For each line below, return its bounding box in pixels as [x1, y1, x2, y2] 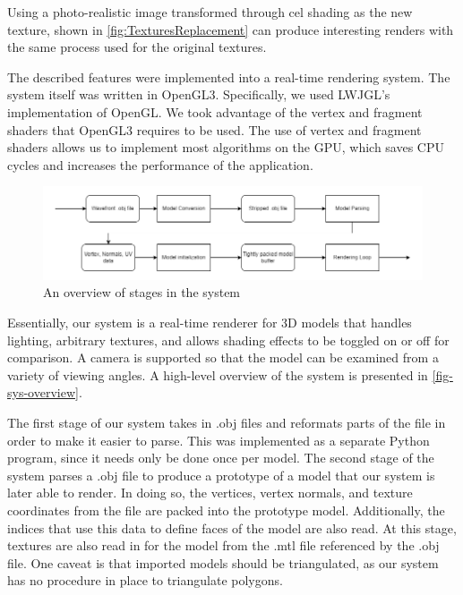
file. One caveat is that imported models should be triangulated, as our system [7, 553, 439, 572]
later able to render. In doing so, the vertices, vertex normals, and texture [7, 483, 413, 502]
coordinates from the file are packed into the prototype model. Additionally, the [7, 500, 445, 519]
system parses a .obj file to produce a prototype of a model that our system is [7, 465, 435, 484]
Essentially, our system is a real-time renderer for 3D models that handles [7, 313, 412, 332]
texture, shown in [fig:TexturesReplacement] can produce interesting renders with [7, 20, 454, 38]
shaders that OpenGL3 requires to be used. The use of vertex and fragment [7, 120, 422, 139]
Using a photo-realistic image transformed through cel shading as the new [7, 3, 413, 21]
